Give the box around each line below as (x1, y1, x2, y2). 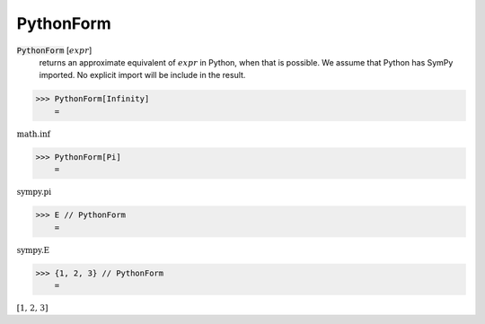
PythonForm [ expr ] (16, 45, 93, 56)
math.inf (16, 128, 51, 139)
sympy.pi (16, 187, 52, 197)
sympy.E (16, 245, 50, 255)
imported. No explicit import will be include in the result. (39, 70, 246, 81)
